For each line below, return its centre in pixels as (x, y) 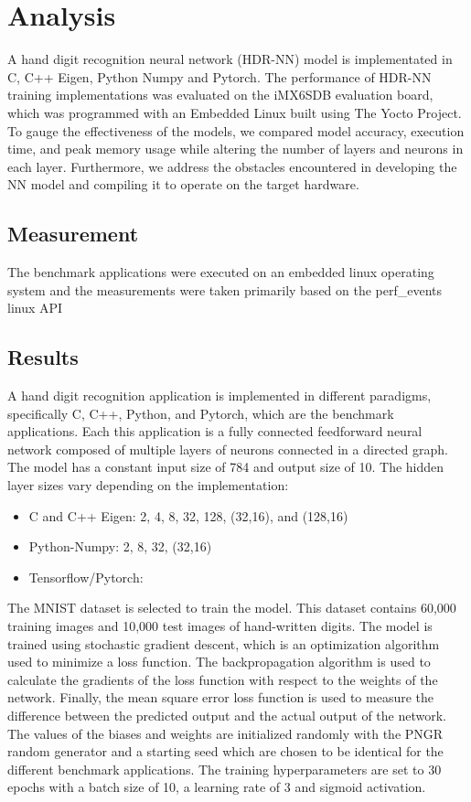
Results (43, 357)
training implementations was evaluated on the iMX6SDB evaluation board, (220, 95)
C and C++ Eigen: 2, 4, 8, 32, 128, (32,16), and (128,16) (188, 515)
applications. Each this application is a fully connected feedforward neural (215, 431)
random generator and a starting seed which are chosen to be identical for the (225, 751)
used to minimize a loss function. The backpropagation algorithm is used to (219, 662)
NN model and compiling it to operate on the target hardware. (183, 184)
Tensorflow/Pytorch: (86, 577)
